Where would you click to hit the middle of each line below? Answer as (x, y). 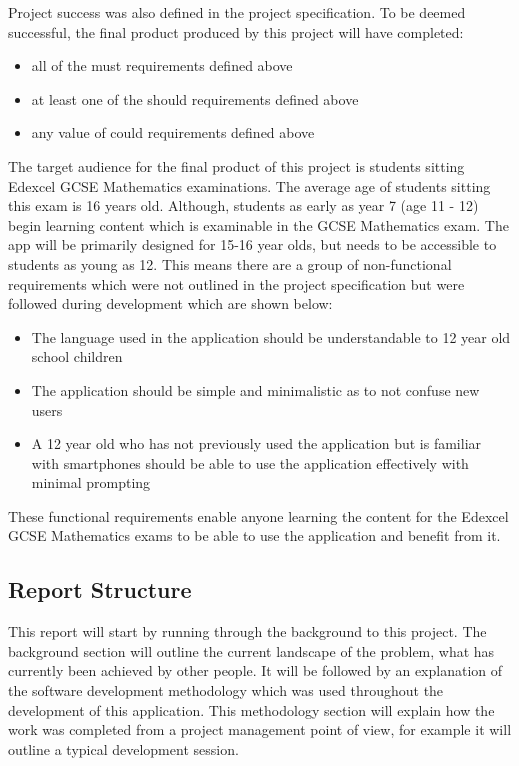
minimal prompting (91, 482)
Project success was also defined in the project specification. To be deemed (237, 12)
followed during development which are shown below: (170, 303)
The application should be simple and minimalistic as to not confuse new (255, 389)
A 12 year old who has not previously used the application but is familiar (256, 443)
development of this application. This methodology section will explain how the (251, 709)
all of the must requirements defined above (162, 65)
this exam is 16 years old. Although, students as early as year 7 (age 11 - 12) (243, 205)
